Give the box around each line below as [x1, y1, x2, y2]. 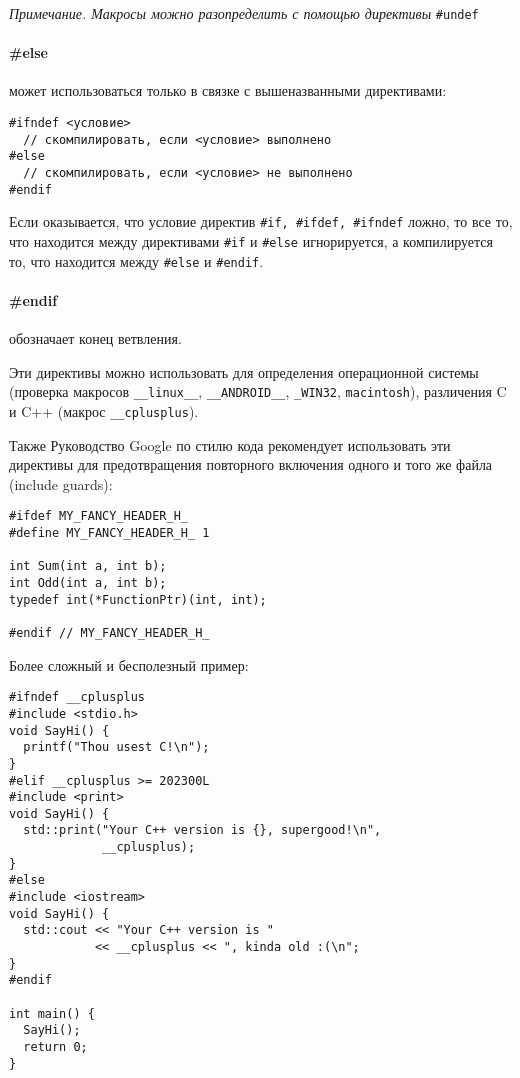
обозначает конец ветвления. [9, 328, 182, 349]
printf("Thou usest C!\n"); [23, 740, 210, 755]
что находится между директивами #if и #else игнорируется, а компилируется [9, 230, 494, 251]
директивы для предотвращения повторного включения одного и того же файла [9, 454, 493, 475]
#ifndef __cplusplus [9, 690, 146, 705]
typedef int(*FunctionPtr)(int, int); [9, 592, 267, 607]
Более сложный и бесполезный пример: [9, 654, 249, 675]
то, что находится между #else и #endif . [9, 250, 264, 271]
